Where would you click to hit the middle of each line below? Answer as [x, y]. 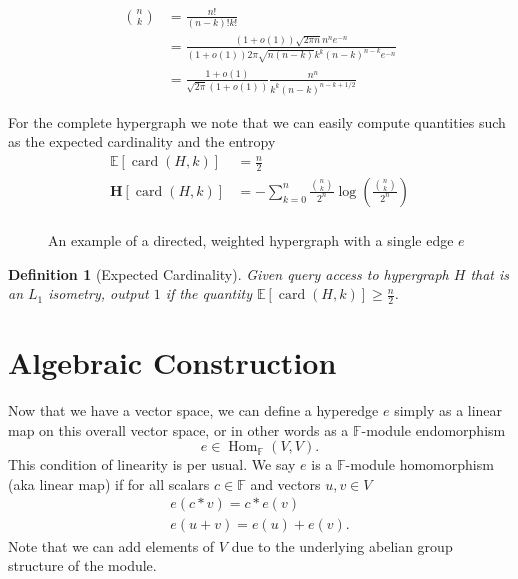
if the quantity [208, 293]
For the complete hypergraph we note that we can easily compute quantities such [257, 121]
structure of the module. [82, 565]
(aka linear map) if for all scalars [109, 483]
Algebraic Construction [172, 362]
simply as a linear [448, 410]
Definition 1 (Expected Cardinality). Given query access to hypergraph [228, 273]
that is [490, 273]
